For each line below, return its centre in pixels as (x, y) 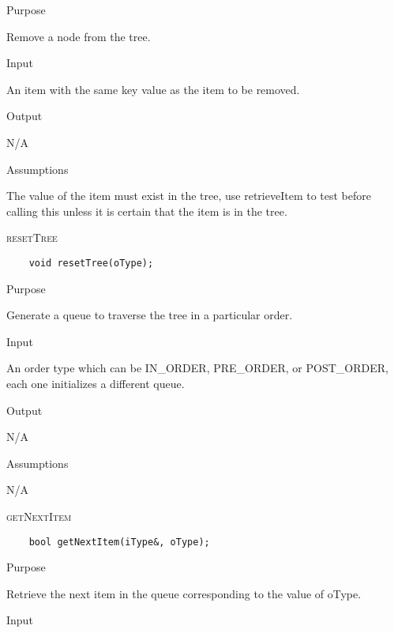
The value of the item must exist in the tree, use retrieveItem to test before (189, 196)
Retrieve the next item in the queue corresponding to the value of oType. (184, 593)
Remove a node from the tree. (79, 36)
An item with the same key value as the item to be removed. (153, 89)
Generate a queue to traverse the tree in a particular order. (150, 315)
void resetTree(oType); (91, 263)
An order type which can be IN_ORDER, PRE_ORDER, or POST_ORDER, (197, 368)
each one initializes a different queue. (96, 383)
